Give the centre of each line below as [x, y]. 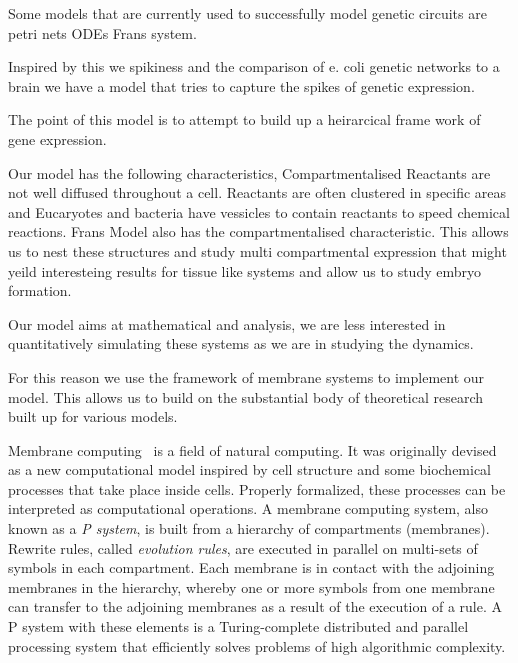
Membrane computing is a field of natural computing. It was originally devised [252, 449]
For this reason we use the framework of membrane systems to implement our [246, 376]
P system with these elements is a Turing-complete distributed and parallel [238, 626]
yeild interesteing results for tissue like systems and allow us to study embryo [244, 270]
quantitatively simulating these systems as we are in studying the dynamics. [241, 343]
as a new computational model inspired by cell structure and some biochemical [250, 469]
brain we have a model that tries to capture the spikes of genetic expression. [241, 85]
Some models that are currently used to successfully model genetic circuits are [247, 13]
